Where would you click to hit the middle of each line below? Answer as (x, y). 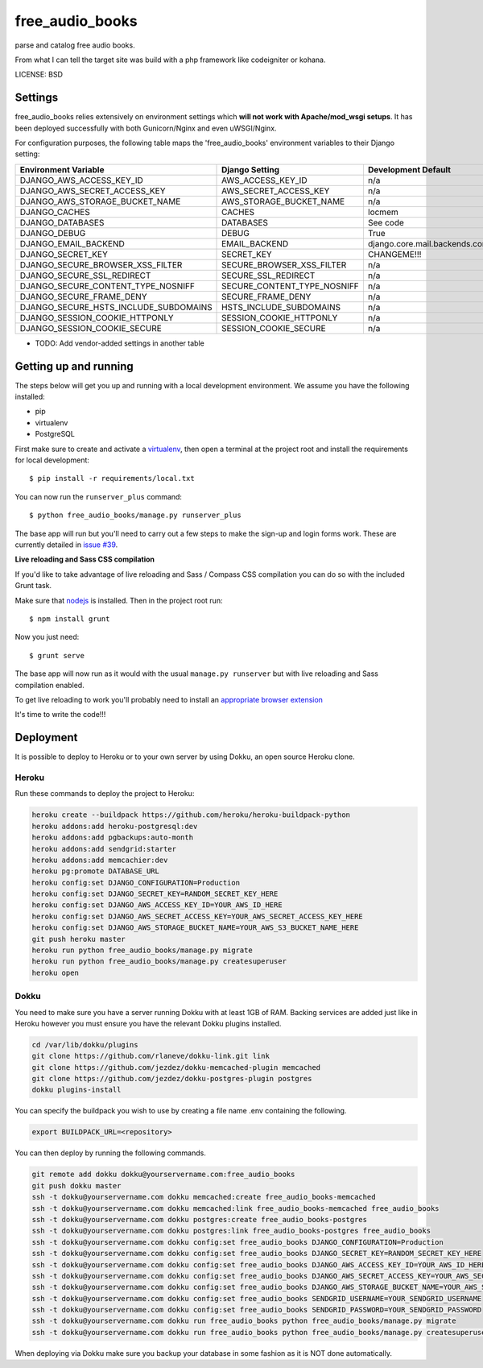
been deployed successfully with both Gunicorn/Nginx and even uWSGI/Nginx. (146, 128)
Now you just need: (47, 637)
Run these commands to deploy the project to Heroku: (105, 794)
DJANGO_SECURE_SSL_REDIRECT (85, 276)
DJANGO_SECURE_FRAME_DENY (84, 296)
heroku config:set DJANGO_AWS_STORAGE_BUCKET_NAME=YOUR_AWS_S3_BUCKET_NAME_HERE (195, 928)
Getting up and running (74, 366)
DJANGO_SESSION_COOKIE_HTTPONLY (97, 317)
